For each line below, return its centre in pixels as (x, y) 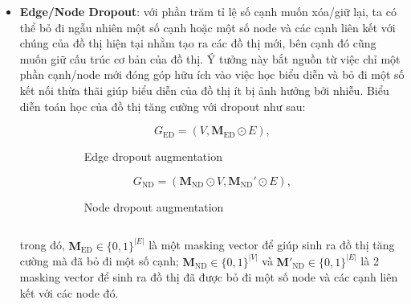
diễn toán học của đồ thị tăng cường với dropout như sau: (163, 106)
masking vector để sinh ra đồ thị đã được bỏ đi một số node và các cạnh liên (209, 277)
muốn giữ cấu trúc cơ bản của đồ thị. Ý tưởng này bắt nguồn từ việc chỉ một (210, 58)
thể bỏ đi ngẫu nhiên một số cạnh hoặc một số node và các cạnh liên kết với (208, 27)
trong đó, (42, 245)
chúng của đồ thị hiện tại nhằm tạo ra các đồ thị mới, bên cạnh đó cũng (198, 43)
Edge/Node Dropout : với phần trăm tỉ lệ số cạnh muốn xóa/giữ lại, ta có (208, 11)
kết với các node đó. (69, 293)
